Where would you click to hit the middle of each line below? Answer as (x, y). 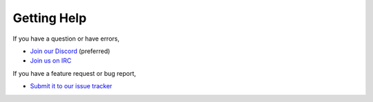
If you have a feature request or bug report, (74, 73)
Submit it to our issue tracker (71, 86)
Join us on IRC (51, 61)
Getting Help (50, 18)
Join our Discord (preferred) (70, 51)
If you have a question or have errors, (66, 39)
